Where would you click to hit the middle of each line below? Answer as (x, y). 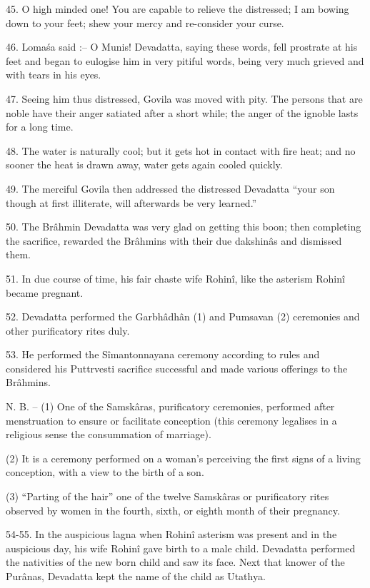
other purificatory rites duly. (68, 330)
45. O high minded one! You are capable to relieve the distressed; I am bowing (177, 9)
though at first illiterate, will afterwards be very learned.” (131, 202)
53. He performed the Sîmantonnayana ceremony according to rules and (163, 354)
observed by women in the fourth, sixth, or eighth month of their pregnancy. (173, 510)
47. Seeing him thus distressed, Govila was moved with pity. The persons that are (184, 98)
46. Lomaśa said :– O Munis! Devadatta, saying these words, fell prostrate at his (182, 47)
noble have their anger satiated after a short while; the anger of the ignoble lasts (182, 112)
